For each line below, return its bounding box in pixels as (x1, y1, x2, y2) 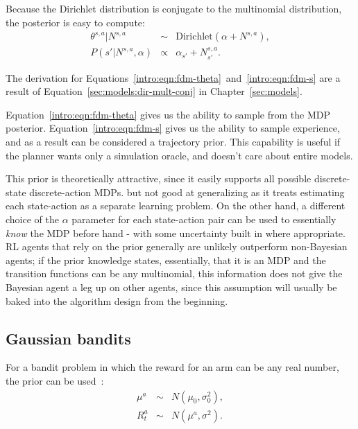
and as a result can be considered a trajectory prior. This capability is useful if (6, 134, 341, 149)
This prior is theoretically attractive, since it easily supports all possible (6, 171, 312, 186)
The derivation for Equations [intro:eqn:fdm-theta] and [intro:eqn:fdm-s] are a (6, 70, 341, 85)
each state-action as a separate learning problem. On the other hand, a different (6, 198, 346, 213)
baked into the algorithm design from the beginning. (6, 293, 228, 308)
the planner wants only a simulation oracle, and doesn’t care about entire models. (6, 148, 353, 162)
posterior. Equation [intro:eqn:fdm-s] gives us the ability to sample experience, (6, 121, 340, 135)
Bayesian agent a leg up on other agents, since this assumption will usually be (6, 279, 337, 294)
